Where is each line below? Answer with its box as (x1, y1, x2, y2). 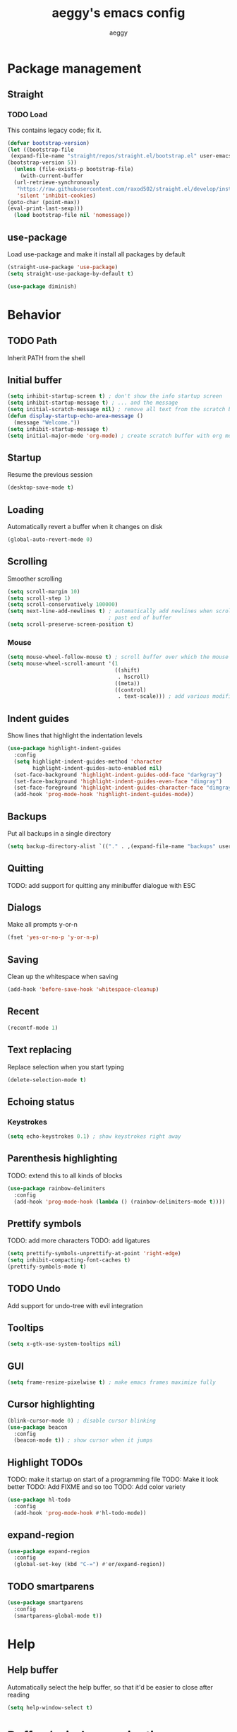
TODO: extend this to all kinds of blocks (7, 1171, 123, 1180)
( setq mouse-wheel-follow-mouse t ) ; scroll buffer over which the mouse (7, 653, 229, 661)
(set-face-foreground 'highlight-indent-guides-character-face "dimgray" (13, 784, 235, 792)
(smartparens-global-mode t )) (13, 1612, 102, 1619)
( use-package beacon (7, 1423, 68, 1431)
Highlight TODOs (7, 1457, 83, 1469)
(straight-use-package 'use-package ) (7, 263, 119, 271)
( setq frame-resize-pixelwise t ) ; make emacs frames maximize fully (7, 1379, 217, 1386)
